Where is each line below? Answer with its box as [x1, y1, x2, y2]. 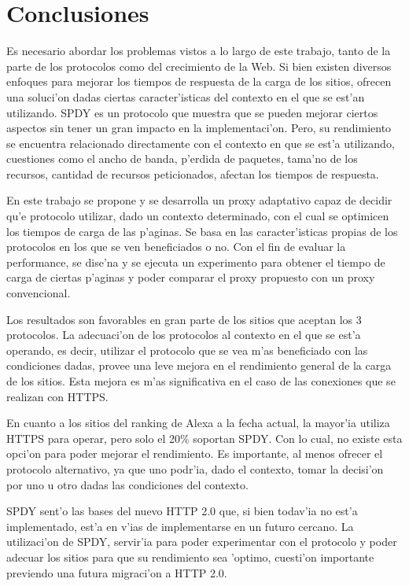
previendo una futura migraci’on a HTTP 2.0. [6, 564, 227, 580]
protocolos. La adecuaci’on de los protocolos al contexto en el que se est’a [6, 326, 361, 343]
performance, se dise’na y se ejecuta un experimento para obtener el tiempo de [6, 253, 385, 270]
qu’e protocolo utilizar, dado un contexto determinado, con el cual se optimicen [6, 208, 389, 224]
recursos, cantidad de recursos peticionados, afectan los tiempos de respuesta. [6, 165, 379, 182]
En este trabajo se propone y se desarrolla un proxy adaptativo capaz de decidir [6, 192, 392, 208]
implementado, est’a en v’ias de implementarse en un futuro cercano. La [6, 518, 354, 534]
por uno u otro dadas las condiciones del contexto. [6, 476, 249, 492]
